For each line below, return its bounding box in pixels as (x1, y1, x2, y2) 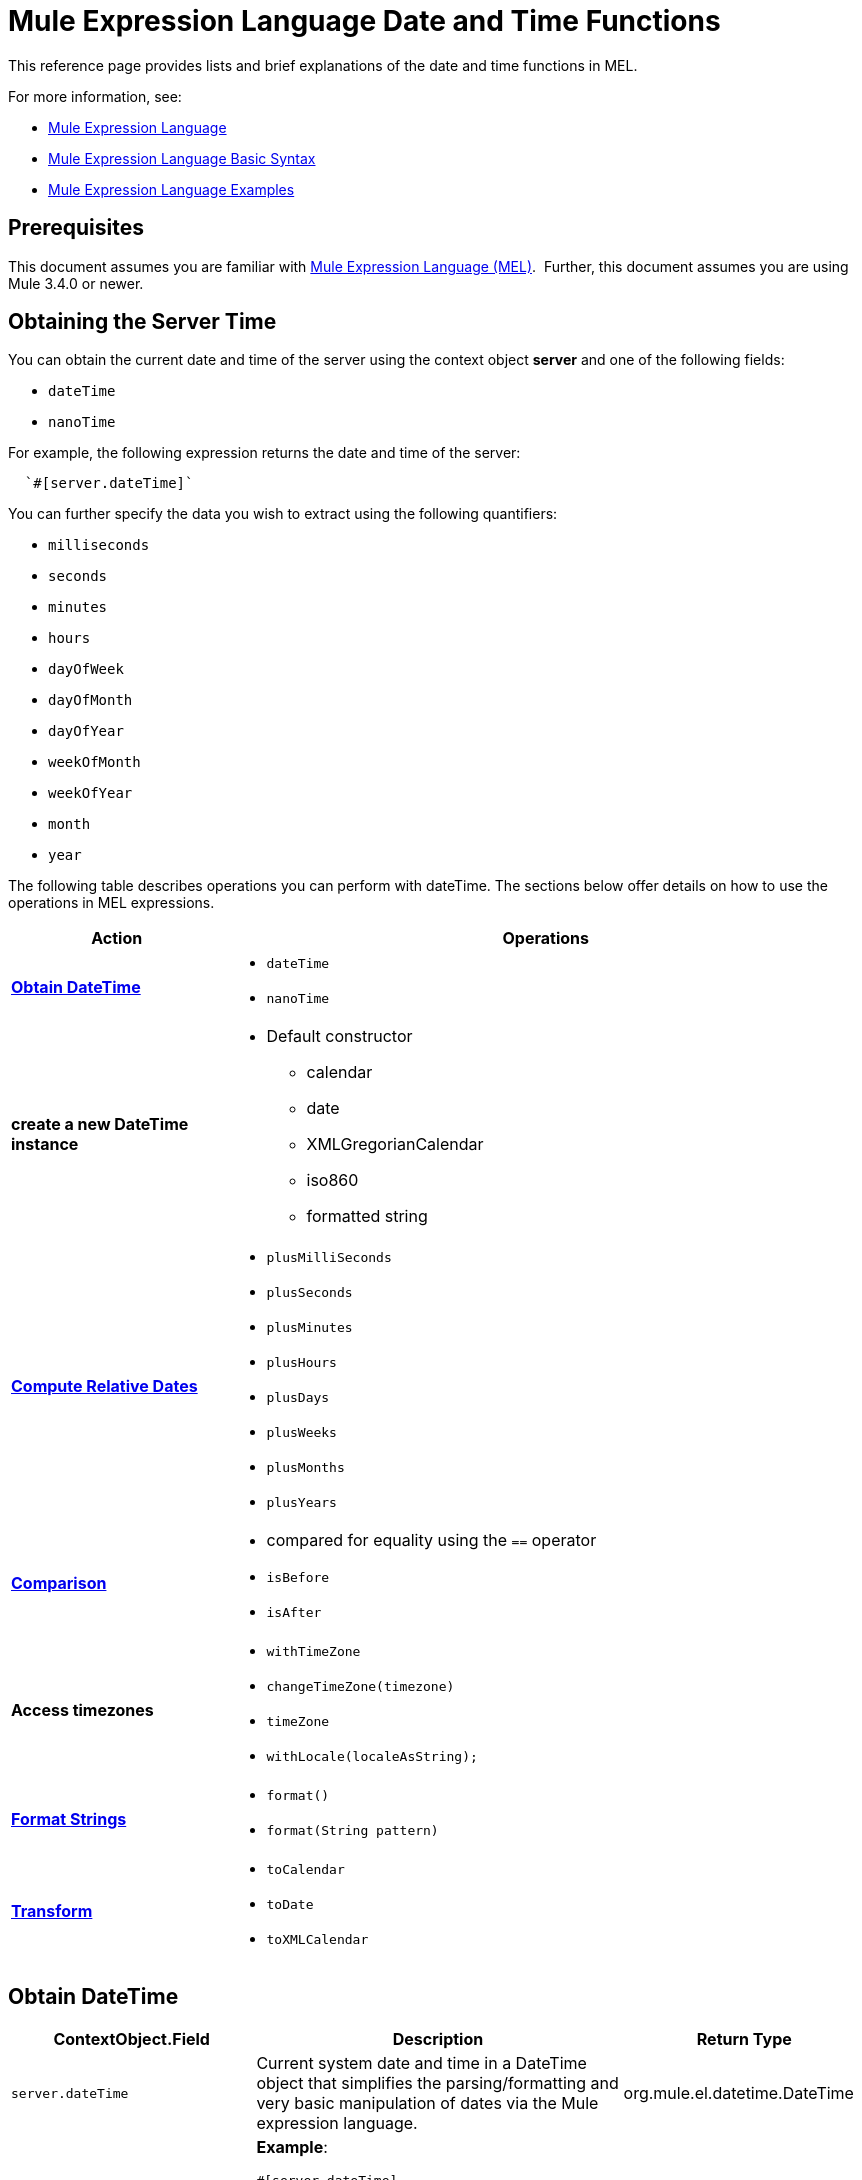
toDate (266, 1897, 314, 1913)
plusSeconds (266, 1285, 353, 1301)
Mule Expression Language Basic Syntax (48, 149, 316, 167)
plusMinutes (266, 1320, 353, 1336)
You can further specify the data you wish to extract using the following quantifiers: (8, 505, 558, 523)
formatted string (306, 1206, 428, 1227)
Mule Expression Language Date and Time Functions (8, 4, 721, 38)
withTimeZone (266, 1644, 361, 1660)
